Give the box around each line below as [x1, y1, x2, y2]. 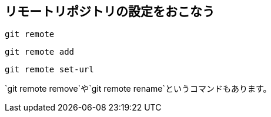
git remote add [5, 47, 75, 57]
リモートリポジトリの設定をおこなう [5, 4, 215, 19]
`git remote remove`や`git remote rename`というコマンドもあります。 [5, 83, 267, 94]
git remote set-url [5, 65, 94, 75]
